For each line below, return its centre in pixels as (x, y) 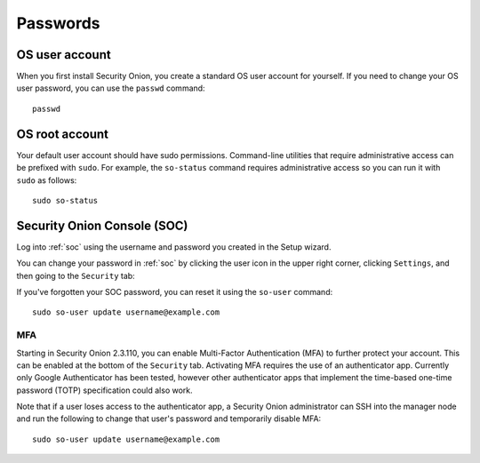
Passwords (59, 23)
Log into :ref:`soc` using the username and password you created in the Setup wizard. (174, 247)
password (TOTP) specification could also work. (104, 390)
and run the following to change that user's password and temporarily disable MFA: (169, 419)
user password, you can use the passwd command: (111, 88)
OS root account (62, 134)
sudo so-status (65, 200)
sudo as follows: (47, 180)
